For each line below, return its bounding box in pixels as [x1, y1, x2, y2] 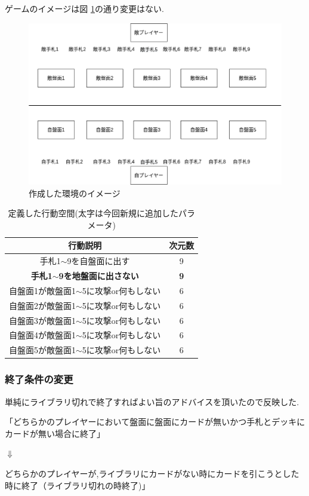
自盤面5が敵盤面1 [9, 344, 76, 356]
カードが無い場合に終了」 [5, 427, 105, 439]
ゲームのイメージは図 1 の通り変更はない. [5, 2, 164, 14]
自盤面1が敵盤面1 [9, 284, 76, 296]
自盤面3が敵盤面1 [9, 314, 76, 326]
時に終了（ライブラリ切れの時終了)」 [5, 479, 150, 491]
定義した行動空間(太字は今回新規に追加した [8, 207, 178, 219]
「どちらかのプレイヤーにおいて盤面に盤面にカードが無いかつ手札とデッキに [5, 415, 305, 428]
